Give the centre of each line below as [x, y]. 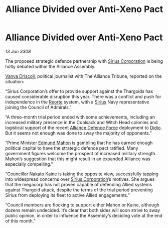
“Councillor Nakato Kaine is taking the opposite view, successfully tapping [82, 174]
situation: [15, 81]
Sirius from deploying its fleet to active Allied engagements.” [68, 195]
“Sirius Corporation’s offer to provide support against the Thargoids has [79, 91]
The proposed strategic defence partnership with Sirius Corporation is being [84, 61]
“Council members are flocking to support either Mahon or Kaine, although [82, 205]
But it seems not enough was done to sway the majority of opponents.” [78, 133]
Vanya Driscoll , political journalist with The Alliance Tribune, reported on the [83, 76]
